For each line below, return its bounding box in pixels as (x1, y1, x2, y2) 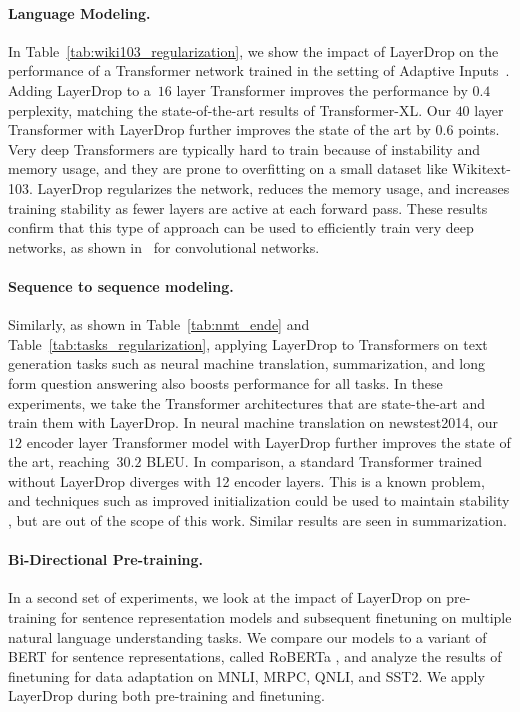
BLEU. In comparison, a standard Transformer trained (146, 451, 483, 472)
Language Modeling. (8, 2, 151, 23)
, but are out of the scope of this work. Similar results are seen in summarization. (8, 510, 507, 531)
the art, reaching (8, 451, 110, 472)
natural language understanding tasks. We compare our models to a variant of (8, 626, 487, 647)
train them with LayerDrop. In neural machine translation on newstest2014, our (8, 412, 499, 433)
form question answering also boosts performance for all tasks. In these (8, 372, 443, 393)
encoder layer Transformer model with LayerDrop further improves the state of (26, 431, 511, 452)
